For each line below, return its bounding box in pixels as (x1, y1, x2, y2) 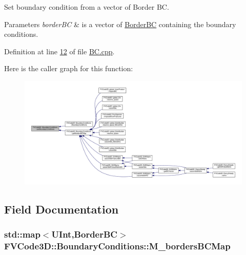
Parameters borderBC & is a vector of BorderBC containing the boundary (4, 18, 236, 29)
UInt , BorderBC (51, 228, 117, 241)
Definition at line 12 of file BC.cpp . (4, 46, 115, 56)
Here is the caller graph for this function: (4, 63, 133, 74)
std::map (4, 228, 40, 241)
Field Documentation (4, 201, 119, 217)
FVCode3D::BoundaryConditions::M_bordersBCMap (4, 240, 231, 252)
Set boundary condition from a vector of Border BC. (4, 2, 169, 12)
